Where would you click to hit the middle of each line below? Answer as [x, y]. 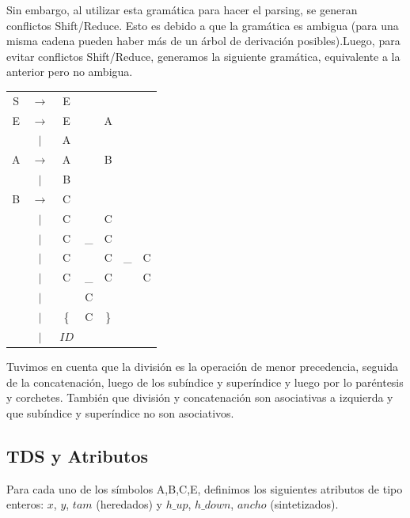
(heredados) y [129, 504]
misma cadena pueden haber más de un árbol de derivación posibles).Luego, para [203, 41]
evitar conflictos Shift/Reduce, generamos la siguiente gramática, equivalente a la [203, 56]
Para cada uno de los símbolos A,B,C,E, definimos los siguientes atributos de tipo [205, 488]
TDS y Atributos [78, 455]
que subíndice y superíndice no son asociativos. [120, 412]
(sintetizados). [304, 504]
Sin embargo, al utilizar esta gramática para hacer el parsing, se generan [182, 9]
